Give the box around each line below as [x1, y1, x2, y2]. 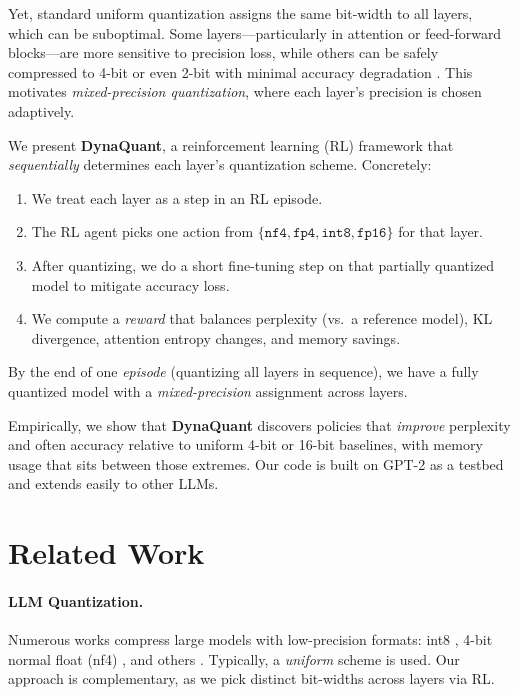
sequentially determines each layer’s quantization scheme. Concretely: [8, 154, 432, 175]
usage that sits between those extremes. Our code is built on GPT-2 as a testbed [8, 453, 504, 474]
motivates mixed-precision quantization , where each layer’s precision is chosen [8, 81, 482, 102]
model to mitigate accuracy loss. [31, 274, 230, 295]
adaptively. [8, 100, 75, 121]
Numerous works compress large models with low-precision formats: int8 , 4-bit [8, 629, 493, 650]
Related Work [8, 532, 205, 573]
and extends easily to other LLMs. [8, 473, 219, 494]
